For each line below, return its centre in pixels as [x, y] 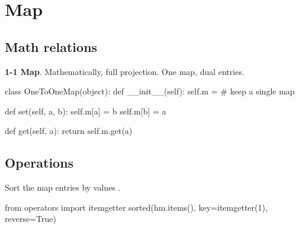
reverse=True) [30, 219]
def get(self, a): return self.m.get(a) [69, 131]
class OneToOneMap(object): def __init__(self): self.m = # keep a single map [150, 91]
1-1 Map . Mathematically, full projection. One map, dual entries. [125, 71]
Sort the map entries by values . [63, 187]
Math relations [51, 46]
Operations [39, 163]
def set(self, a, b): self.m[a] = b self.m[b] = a [86, 111]
